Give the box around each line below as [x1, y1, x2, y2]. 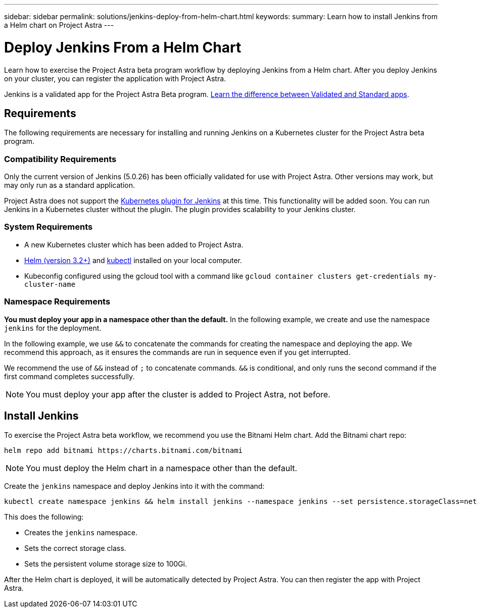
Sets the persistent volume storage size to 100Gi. [24, 559, 187, 569]
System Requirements [4, 222, 93, 232]
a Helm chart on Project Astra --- [4, 21, 114, 29]
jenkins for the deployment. [4, 323, 102, 332]
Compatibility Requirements [4, 154, 117, 164]
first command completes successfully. [4, 372, 135, 381]
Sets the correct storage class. [24, 544, 126, 553]
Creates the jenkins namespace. [24, 528, 137, 537]
